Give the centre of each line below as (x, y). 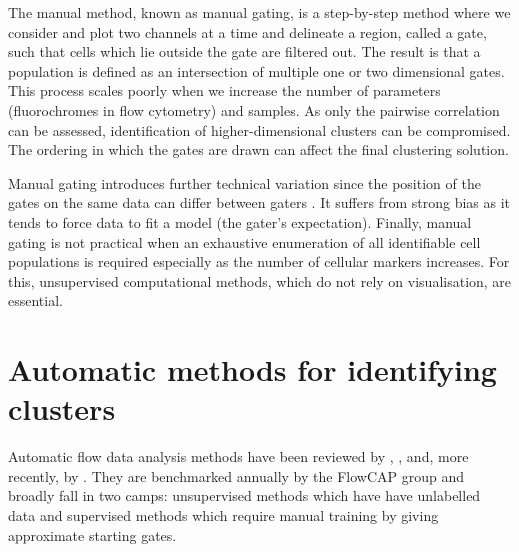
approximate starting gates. (92, 534)
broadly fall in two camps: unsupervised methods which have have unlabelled (244, 495)
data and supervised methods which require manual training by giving (223, 515)
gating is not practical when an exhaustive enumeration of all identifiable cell (244, 241)
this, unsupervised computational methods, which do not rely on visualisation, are (260, 280)
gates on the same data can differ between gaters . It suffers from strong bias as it (259, 202)
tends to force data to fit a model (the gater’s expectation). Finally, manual (240, 221)
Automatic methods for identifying (252, 369)
